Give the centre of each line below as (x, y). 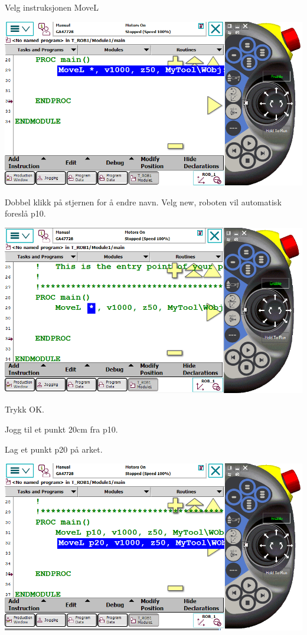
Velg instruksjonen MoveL (52, 7)
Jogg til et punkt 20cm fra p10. (61, 429)
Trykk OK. (25, 409)
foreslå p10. (25, 213)
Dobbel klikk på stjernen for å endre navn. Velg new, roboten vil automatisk (143, 202)
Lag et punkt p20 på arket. (54, 449)
